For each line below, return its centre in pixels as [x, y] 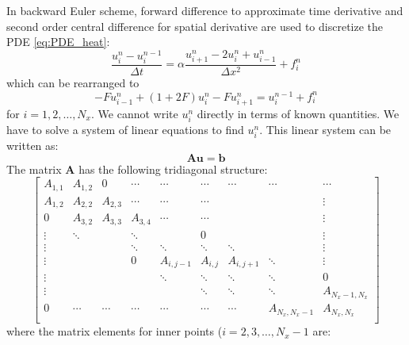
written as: [32, 146]
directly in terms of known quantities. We [298, 113]
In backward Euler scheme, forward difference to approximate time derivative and [205, 10]
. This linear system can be [325, 130]
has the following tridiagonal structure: [173, 169]
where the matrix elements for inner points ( [115, 331]
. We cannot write [135, 113]
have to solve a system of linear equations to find [125, 130]
